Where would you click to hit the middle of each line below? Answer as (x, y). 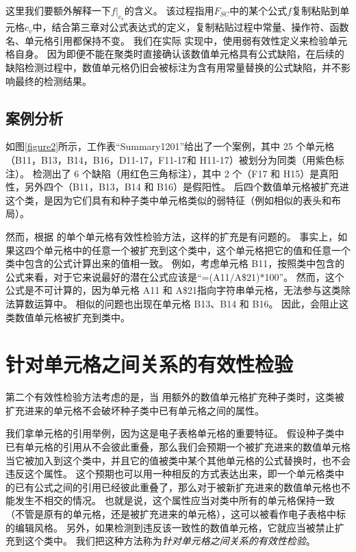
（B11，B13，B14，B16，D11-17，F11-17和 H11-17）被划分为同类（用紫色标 (175, 159)
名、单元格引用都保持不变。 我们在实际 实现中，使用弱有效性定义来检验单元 (177, 40)
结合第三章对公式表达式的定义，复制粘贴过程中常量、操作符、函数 (200, 27)
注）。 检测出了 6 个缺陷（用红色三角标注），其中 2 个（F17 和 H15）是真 (167, 173)
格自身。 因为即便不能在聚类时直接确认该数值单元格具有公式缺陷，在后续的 (175, 54)
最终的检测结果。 (53, 80)
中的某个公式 (258, 10)
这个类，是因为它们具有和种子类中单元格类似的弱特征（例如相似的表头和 (168, 200)
